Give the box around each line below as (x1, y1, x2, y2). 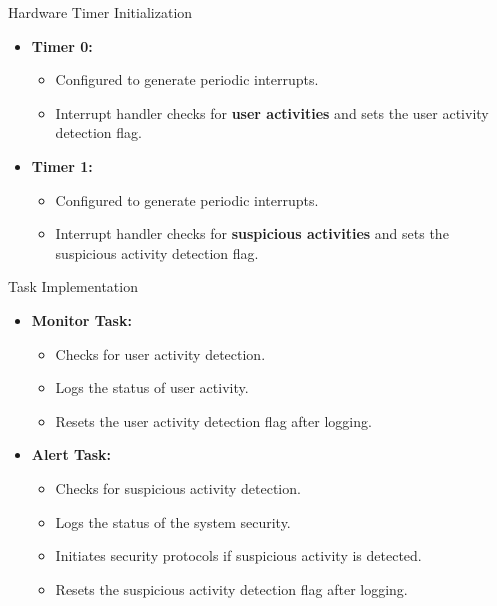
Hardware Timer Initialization (8, 2, 193, 22)
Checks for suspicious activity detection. (55, 477, 301, 498)
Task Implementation (8, 276, 138, 297)
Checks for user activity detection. (55, 343, 266, 364)
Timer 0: (31, 35, 93, 56)
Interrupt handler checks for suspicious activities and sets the (55, 223, 449, 244)
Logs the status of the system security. (55, 511, 291, 532)
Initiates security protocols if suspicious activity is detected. (55, 545, 422, 566)
